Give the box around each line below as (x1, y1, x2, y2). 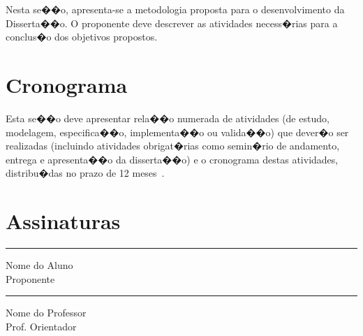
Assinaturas (6, 207, 121, 235)
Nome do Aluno (6, 258, 73, 272)
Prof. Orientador (6, 319, 77, 333)
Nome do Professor (6, 305, 87, 320)
